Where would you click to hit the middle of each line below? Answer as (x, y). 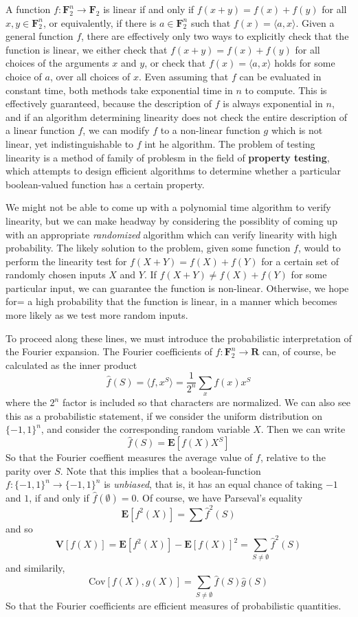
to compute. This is (286, 90)
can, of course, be (299, 351)
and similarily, (35, 568)
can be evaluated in (280, 76)
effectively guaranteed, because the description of (109, 103)
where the (26, 402)
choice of (24, 76)
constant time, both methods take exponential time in (119, 90)
